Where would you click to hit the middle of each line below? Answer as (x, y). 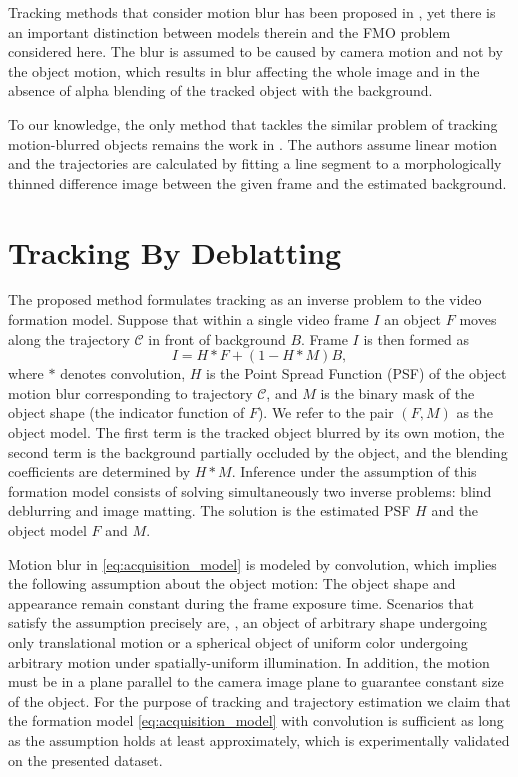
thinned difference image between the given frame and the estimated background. (257, 182)
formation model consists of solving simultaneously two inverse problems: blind (250, 490)
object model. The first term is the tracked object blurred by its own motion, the (256, 432)
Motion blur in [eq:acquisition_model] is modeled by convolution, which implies (252, 563)
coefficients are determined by (99, 471)
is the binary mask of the (397, 392)
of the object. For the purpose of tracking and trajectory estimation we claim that (259, 700)
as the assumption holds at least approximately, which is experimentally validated (259, 739)
